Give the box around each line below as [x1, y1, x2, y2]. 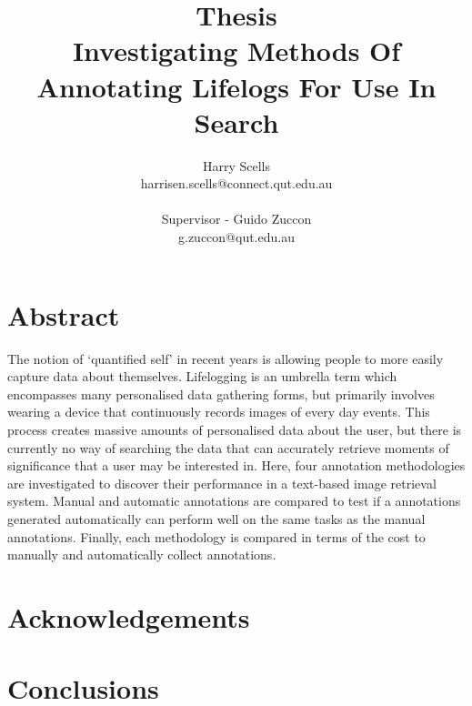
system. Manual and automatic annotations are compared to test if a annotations [7, 491, 461, 510]
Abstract [7, 296, 120, 333]
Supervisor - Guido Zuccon [161, 209, 312, 228]
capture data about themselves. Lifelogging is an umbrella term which [7, 367, 397, 386]
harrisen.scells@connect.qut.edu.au [140, 174, 333, 193]
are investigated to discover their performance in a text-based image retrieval [7, 473, 437, 492]
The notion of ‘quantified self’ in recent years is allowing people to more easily [7, 348, 444, 368]
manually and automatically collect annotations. [7, 545, 276, 564]
